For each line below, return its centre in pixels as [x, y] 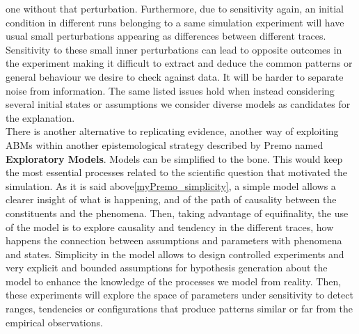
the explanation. [40, 117]
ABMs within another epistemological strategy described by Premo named [165, 144]
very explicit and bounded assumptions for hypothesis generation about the [167, 268]
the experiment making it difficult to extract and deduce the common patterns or [179, 63]
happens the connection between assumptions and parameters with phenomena [174, 240]
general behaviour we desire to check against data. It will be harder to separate [175, 76]
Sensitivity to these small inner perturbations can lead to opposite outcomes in [174, 49]
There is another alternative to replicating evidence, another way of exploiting [172, 131]
